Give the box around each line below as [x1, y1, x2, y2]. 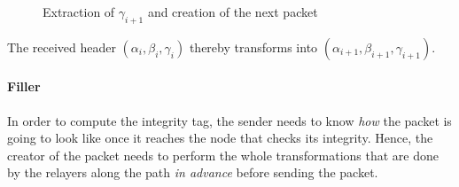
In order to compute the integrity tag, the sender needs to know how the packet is [7, 111, 452, 129]
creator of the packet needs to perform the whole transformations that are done [7, 145, 439, 164]
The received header [7, 37, 116, 56]
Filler [7, 77, 41, 96]
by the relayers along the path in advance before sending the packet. [7, 163, 378, 182]
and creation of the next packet [147, 3, 318, 20]
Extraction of [43, 3, 115, 20]
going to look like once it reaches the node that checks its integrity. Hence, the [7, 129, 433, 147]
